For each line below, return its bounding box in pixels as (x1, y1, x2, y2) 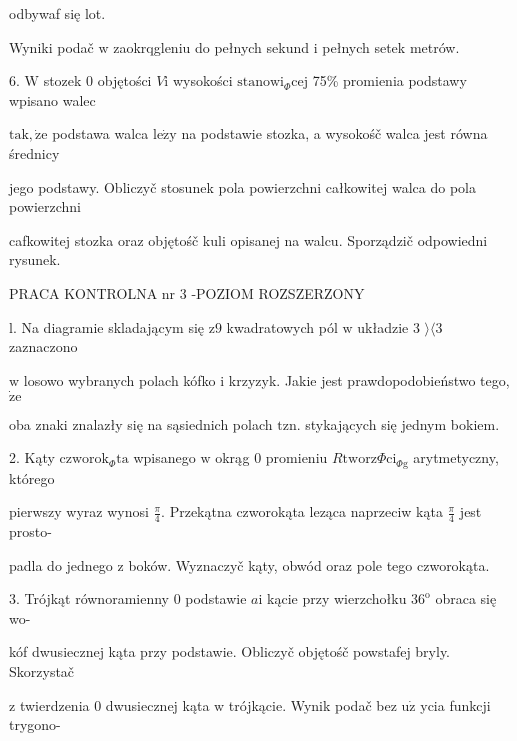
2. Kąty (9, 447, 55, 468)
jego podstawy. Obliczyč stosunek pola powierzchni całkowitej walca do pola (9, 176, 476, 197)
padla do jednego (9, 554, 113, 575)
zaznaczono (9, 336, 78, 357)
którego (9, 467, 55, 488)
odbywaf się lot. (9, 3, 106, 23)
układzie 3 (357, 316, 420, 337)
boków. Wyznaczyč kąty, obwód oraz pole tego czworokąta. (128, 554, 490, 575)
